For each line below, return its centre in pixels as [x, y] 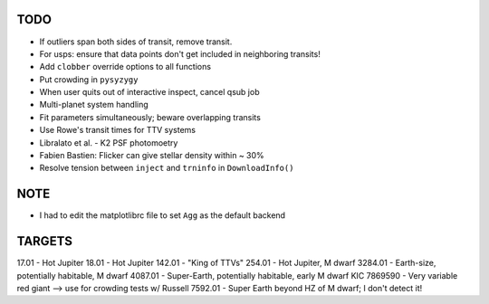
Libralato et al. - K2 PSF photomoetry [109, 142]
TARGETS [44, 241]
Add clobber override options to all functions [125, 67]
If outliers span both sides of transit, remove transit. [136, 42]
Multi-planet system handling [94, 105]
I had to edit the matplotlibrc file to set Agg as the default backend [162, 215]
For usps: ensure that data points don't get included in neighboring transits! [180, 53]
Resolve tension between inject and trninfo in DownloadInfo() [167, 168]
